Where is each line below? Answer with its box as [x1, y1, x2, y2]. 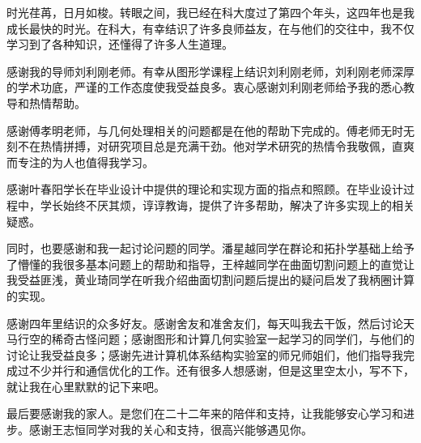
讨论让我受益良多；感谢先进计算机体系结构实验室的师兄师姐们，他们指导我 [6, 346, 403, 363]
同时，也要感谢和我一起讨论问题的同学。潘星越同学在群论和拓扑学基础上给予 [6, 240, 415, 257]
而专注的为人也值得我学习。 [6, 153, 154, 170]
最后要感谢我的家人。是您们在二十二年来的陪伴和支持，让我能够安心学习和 [6, 405, 403, 422]
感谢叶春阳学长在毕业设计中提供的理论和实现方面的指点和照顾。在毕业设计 [6, 181, 403, 198]
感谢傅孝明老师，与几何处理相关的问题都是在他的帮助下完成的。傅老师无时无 [6, 121, 415, 138]
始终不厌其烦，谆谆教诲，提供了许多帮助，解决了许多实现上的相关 [62, 196, 415, 213]
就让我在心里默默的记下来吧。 [6, 377, 165, 394]
